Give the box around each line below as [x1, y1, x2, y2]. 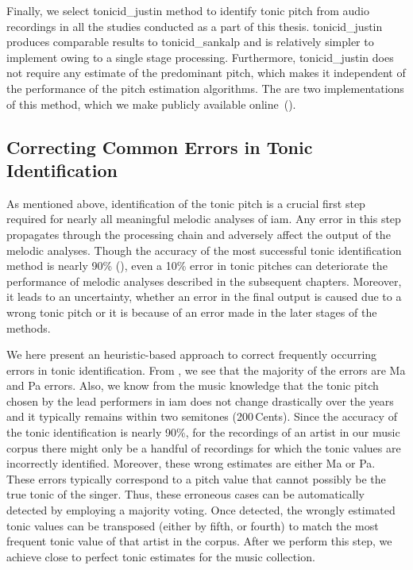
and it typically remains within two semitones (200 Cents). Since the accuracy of [6, 408, 397, 425]
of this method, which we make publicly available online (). [6, 95, 296, 112]
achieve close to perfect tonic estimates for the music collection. [6, 548, 315, 564]
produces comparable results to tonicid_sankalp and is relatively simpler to [6, 33, 374, 50]
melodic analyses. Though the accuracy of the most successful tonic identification [6, 241, 402, 258]
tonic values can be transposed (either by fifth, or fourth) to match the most [6, 517, 379, 533]
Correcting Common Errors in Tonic [6, 134, 313, 159]
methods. [6, 319, 51, 336]
